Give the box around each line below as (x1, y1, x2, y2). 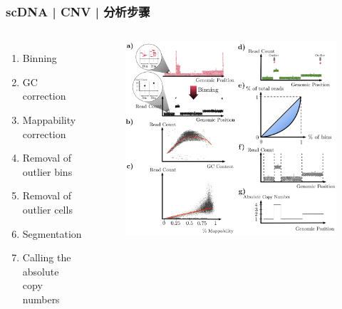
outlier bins (22, 164, 73, 179)
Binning (22, 51, 57, 66)
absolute (22, 263, 59, 278)
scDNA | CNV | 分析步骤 (6, 2, 150, 20)
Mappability (22, 112, 76, 127)
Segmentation (22, 226, 82, 241)
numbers (22, 291, 60, 306)
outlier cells (22, 201, 73, 216)
